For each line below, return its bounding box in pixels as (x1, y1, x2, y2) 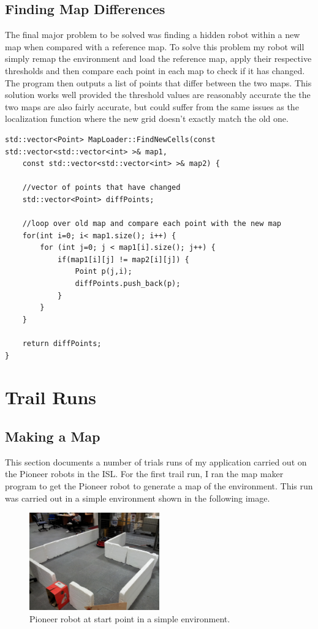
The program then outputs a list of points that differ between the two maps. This (5, 76, 312, 89)
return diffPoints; (22, 339, 102, 348)
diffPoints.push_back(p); (75, 279, 181, 288)
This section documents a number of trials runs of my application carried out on (5, 455, 307, 468)
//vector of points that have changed (22, 183, 181, 192)
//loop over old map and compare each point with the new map (22, 219, 282, 228)
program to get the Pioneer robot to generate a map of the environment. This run (5, 480, 313, 492)
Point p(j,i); (75, 267, 132, 276)
